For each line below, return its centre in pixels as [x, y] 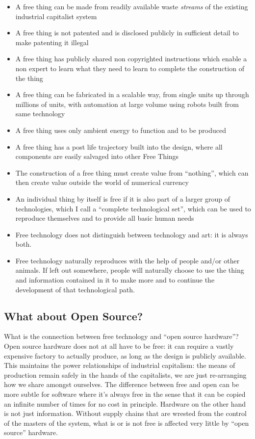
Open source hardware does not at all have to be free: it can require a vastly [119, 346]
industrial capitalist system [56, 16]
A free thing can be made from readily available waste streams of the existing [132, 6]
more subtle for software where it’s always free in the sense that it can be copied [125, 394]
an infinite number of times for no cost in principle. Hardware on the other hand [125, 403]
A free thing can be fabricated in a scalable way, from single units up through [132, 94]
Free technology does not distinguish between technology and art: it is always [132, 234]
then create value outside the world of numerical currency [102, 182]
